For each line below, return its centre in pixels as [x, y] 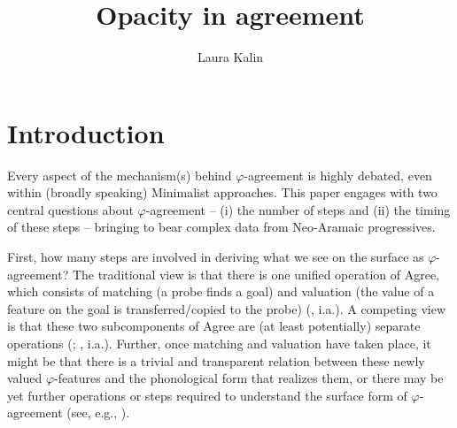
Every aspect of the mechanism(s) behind [120, 175]
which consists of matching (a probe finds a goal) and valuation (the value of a [221, 291]
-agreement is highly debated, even [338, 175]
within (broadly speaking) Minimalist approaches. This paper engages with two [222, 192]
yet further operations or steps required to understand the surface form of [207, 395]
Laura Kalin [230, 57]
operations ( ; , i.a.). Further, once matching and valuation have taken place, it [219, 343]
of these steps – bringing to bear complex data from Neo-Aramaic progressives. [221, 227]
